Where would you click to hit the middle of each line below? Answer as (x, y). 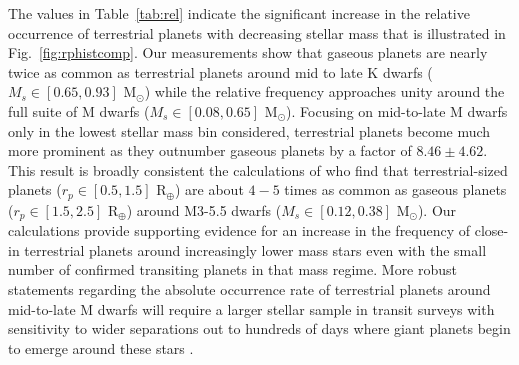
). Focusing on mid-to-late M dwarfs (397, 110)
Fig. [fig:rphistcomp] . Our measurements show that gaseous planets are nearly (248, 52)
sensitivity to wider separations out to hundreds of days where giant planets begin (259, 328)
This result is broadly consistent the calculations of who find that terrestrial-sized (258, 169)
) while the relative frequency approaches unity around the (324, 91)
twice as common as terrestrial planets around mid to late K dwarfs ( (220, 71)
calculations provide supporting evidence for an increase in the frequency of (239, 230)
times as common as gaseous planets (395, 189)
